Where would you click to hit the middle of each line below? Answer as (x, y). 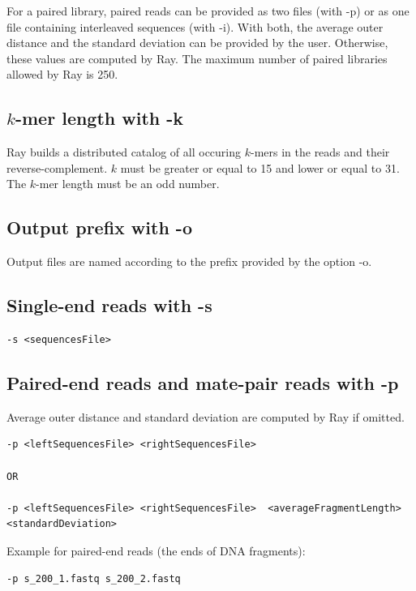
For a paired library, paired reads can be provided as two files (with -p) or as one (208, 11)
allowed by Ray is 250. (62, 74)
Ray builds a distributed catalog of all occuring (124, 152)
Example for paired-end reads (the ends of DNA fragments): (156, 550)
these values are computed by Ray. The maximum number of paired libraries (197, 58)
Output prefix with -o (99, 227)
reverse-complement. (57, 167)
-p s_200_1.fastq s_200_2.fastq (94, 578)
